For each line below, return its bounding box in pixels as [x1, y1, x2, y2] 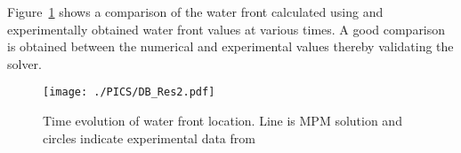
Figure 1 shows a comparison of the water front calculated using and [7, 3, 384, 20]
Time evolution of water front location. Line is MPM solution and [43, 111, 402, 130]
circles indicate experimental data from [43, 128, 255, 147]
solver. [7, 54, 43, 73]
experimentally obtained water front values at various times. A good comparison [7, 19, 446, 38]
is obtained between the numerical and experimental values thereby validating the [7, 37, 454, 56]
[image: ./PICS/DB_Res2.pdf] [43, 86, 215, 99]
